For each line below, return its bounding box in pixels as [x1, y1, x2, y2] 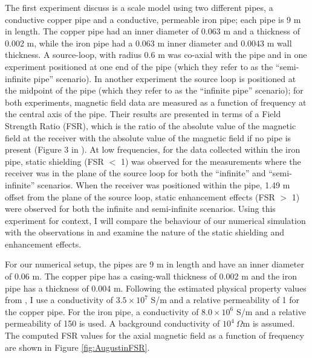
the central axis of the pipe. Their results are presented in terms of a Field [5, 107, 281, 120]
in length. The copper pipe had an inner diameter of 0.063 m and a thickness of [5, 25, 300, 37]
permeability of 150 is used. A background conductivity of [5, 317, 220, 330]
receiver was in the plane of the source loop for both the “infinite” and [5, 167, 266, 179]
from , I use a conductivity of [5, 293, 114, 306]
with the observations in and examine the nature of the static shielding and [5, 226, 285, 238]
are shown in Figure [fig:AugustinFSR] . [5, 340, 150, 353]
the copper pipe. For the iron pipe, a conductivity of [5, 305, 199, 318]
